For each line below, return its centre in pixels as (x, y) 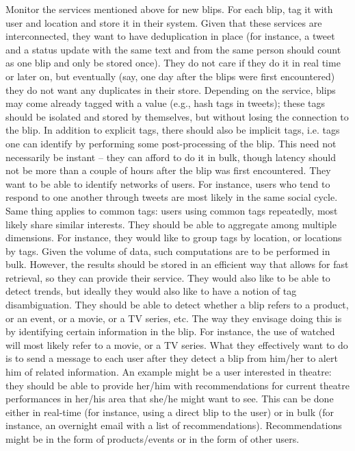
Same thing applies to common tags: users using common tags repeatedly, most (172, 210)
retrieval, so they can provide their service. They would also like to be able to (168, 277)
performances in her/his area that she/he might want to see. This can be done (170, 399)
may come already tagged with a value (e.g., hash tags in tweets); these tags (166, 103)
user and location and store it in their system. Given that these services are (164, 22)
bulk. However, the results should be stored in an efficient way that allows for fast (177, 264)
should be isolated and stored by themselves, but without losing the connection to (177, 116)
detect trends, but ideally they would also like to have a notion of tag (151, 291)
